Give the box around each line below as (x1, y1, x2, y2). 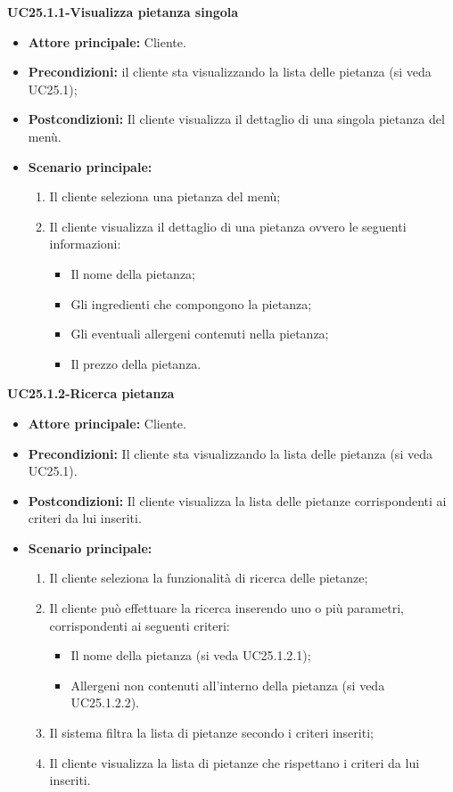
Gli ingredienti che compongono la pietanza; (70, 294, 312, 313)
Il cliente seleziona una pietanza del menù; (49, 187, 281, 206)
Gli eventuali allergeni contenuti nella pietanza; (70, 324, 329, 343)
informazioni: (49, 234, 121, 253)
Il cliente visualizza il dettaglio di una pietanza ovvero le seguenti (49, 216, 407, 235)
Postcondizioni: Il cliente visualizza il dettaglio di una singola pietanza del (28, 110, 445, 128)
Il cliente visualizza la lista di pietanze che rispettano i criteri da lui (49, 753, 420, 772)
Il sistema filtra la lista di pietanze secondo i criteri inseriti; (49, 723, 374, 742)
